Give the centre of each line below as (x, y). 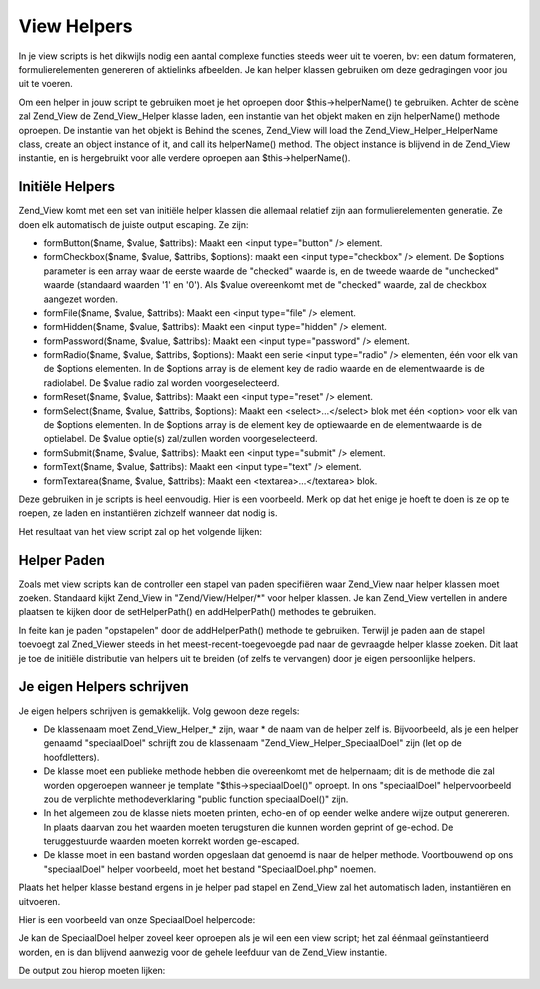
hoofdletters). (71, 757)
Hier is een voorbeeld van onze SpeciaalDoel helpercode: (137, 920)
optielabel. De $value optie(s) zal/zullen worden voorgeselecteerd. (181, 439)
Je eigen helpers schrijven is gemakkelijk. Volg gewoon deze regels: (159, 711)
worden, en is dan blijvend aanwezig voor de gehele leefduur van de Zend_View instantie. (203, 952)
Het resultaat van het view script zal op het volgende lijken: (140, 531)
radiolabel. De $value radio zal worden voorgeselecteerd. (161, 382)
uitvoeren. (39, 901)
